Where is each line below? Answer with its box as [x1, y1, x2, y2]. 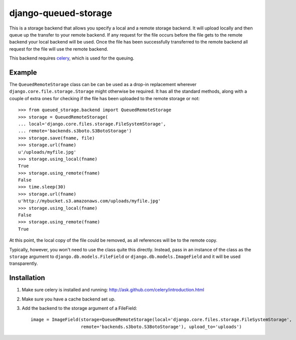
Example [9, 68, 37, 77]
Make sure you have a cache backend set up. [22, 296, 116, 302]
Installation [9, 273, 45, 282]
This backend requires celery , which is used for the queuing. [9, 55, 135, 61]
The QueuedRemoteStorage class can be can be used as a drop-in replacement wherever [9, 82, 197, 88]
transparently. [9, 260, 38, 266]
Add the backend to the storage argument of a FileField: [22, 305, 137, 311]
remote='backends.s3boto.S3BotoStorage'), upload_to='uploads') [81, 323, 242, 329]
